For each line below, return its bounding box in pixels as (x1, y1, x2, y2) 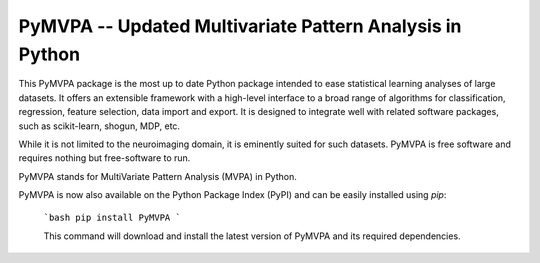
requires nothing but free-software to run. (18, 152, 191, 164)
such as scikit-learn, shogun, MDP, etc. (18, 120, 180, 132)
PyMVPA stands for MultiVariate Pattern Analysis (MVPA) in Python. (18, 170, 297, 182)
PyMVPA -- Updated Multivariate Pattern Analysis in (18, 15, 462, 37)
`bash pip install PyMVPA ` (43, 212, 182, 224)
